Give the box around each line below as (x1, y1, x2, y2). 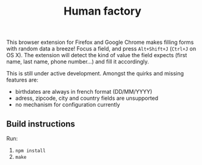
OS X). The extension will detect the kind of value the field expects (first (6, 52, 187, 59)
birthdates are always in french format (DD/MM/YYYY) (15, 88, 153, 96)
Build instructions (6, 119, 75, 129)
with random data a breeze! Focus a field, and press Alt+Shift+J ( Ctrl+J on (6, 45, 197, 52)
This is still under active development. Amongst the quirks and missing (6, 70, 184, 77)
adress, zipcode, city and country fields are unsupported (15, 94, 159, 102)
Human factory (63, 4, 142, 18)
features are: (6, 76, 38, 83)
